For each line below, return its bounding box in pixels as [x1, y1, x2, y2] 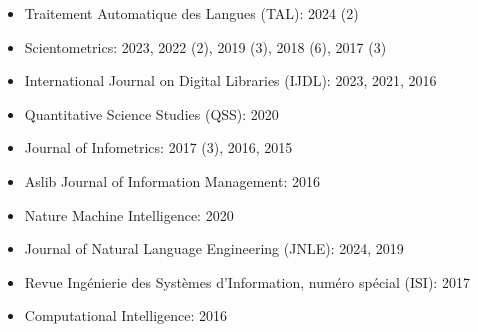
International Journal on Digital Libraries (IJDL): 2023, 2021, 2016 [24, 70, 437, 91]
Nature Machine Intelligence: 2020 [24, 204, 234, 225]
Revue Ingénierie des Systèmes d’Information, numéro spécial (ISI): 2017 [24, 271, 470, 292]
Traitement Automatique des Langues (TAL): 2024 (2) [24, 3, 359, 23]
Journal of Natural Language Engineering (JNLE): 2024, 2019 [24, 238, 404, 259]
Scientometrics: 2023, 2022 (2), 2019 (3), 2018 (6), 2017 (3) [24, 36, 387, 57]
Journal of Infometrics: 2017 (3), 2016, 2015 [24, 137, 293, 158]
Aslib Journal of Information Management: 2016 [24, 170, 320, 191]
